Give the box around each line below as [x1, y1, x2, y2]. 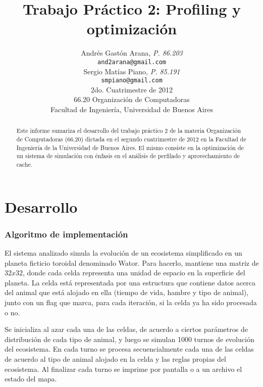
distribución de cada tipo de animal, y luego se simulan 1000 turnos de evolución [5, 333, 254, 344]
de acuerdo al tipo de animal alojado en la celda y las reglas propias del [5, 354, 227, 364]
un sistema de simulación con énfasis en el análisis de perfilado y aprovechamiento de [16, 152, 240, 160]
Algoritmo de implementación [5, 227, 128, 240]
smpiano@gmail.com [101, 77, 163, 84]
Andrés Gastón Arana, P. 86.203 [81, 47, 183, 58]
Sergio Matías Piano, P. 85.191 [83, 66, 180, 76]
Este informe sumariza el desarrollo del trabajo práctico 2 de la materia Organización [16, 126, 241, 135]
